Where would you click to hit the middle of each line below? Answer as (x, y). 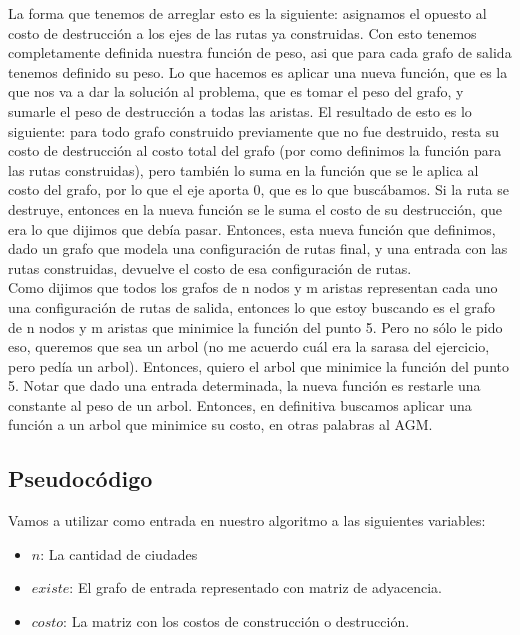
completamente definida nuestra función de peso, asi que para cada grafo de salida (260, 52)
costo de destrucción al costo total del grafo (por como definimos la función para (255, 150)
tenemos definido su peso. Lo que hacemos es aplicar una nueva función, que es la (258, 71)
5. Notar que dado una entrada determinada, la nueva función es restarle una (244, 385)
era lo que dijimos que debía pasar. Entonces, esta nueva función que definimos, (252, 228)
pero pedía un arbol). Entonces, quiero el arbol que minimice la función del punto (258, 365)
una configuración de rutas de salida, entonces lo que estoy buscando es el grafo (252, 306)
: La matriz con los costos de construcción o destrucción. (236, 621)
